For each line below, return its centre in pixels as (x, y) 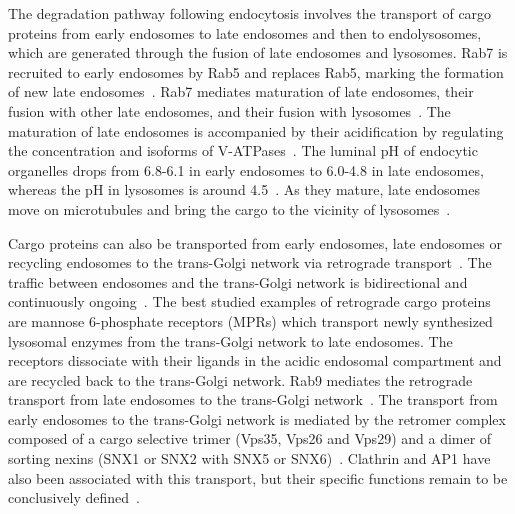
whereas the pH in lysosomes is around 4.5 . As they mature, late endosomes (244, 189)
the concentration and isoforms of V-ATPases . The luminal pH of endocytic (243, 150)
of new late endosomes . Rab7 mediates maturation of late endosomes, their (241, 91)
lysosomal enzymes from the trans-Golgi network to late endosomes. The (230, 340)
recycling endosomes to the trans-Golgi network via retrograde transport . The (250, 262)
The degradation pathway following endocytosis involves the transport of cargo (250, 13)
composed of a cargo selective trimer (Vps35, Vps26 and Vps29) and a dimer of (250, 438)
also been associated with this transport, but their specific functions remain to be (258, 477)
